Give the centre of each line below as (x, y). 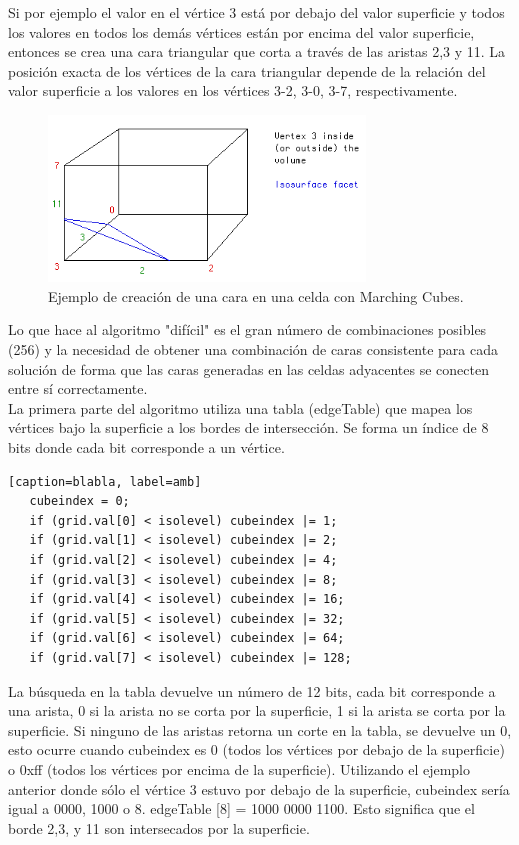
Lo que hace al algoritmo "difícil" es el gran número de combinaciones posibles (247, 329)
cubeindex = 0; (79, 501)
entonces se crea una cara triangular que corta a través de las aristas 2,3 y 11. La (257, 51)
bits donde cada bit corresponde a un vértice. (146, 447)
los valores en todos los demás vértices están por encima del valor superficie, (241, 31)
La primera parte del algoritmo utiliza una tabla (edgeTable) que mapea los (240, 407)
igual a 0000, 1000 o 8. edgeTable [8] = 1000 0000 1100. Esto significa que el (241, 808)
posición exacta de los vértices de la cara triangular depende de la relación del (247, 70)
